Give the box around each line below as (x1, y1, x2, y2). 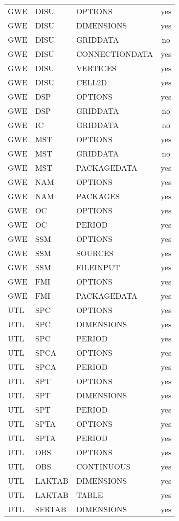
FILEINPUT (76, 261, 120, 273)
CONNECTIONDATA (76, 48, 153, 59)
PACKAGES (76, 190, 120, 202)
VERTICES (76, 62, 116, 74)
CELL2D (76, 77, 107, 88)
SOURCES (76, 247, 113, 259)
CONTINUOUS (76, 461, 131, 472)
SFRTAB (35, 503, 67, 515)
